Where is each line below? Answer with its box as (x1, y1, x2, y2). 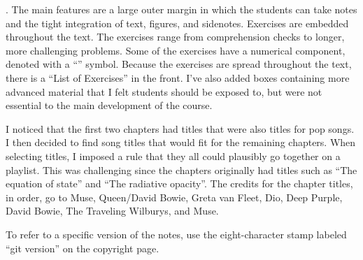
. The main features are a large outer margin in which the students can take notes (6, 2, 357, 16)
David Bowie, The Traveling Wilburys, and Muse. (6, 203, 219, 218)
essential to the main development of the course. (6, 98, 213, 113)
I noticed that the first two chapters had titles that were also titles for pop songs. (6, 121, 355, 136)
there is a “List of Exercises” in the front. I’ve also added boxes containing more (6, 70, 350, 85)
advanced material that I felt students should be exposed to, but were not (6, 84, 322, 99)
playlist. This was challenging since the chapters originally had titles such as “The (6, 162, 357, 177)
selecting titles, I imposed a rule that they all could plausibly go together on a (6, 148, 341, 163)
